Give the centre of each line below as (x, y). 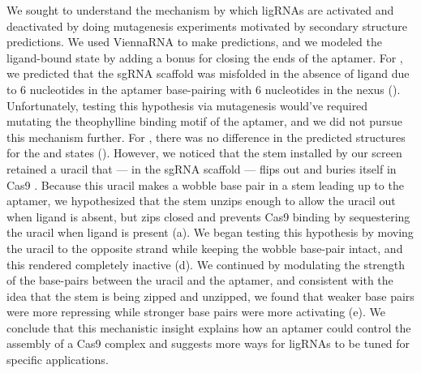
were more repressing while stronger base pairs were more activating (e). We (196, 312)
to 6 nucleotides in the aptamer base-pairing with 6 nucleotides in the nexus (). (204, 89)
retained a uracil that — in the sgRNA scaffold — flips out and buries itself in (202, 168)
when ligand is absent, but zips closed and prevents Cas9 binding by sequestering (208, 216)
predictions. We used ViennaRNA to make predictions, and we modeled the (194, 42)
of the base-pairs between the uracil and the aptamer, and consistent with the (200, 280)
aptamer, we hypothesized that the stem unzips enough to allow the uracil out (201, 201)
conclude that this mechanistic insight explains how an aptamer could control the (209, 327)
